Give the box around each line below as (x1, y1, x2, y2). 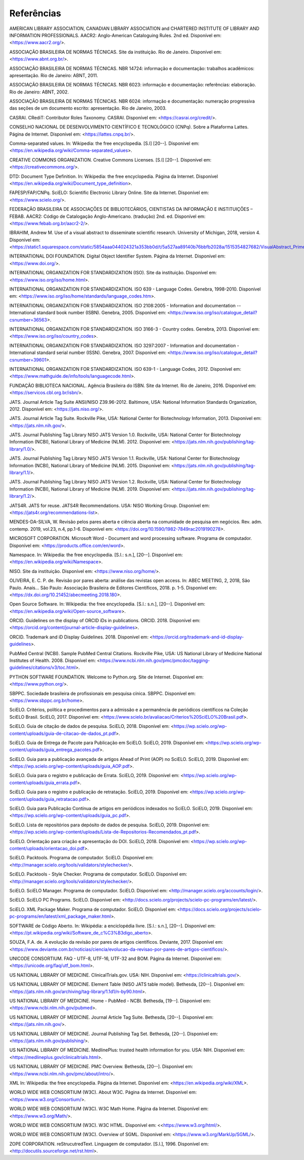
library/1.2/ (9, 493, 32, 499)
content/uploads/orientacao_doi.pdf (9, 846, 85, 851)
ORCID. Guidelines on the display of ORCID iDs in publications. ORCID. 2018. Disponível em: (9, 618, 201, 624)
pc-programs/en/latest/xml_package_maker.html (9, 913, 111, 919)
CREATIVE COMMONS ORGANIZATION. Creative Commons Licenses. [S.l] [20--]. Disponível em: (9, 156, 212, 163)
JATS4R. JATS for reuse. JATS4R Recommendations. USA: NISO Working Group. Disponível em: (9, 502, 210, 508)
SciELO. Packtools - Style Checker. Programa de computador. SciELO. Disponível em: (9, 871, 187, 877)
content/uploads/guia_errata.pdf (9, 780, 77, 786)
